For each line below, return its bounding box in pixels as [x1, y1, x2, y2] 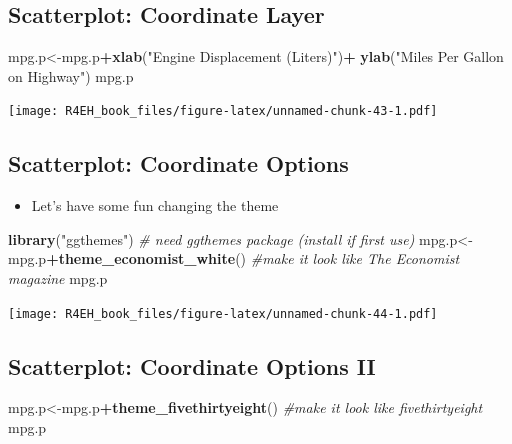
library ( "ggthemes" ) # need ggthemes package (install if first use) [8, 228, 415, 249]
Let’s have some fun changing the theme [31, 195, 279, 216]
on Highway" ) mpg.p [8, 65, 134, 86]
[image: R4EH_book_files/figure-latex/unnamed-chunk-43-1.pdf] [8, 104, 438, 119]
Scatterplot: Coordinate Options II [8, 350, 376, 381]
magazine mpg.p [8, 268, 108, 289]
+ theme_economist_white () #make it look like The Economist [46, 248, 460, 269]
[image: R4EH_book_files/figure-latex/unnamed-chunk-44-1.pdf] [8, 306, 438, 321]
